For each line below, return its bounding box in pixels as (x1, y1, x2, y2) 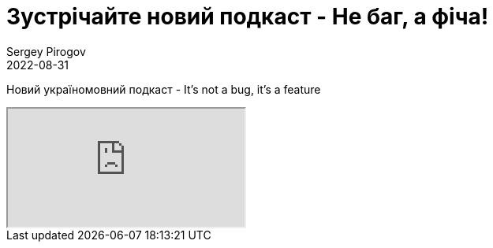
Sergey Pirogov (6, 44, 86, 58)
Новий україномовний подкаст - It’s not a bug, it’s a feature (6, 82, 321, 96)
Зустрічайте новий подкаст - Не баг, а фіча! (6, 3, 489, 30)
